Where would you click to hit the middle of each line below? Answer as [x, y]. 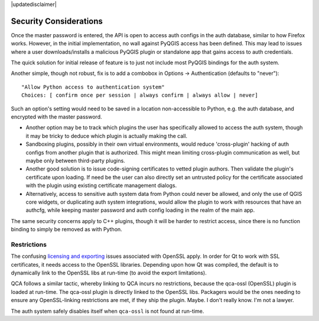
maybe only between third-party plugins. [75, 160]
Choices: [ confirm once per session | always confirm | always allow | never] [140, 95]
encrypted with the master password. [56, 117]
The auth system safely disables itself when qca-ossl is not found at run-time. [108, 311]
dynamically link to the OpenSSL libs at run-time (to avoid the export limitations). [109, 273]
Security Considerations [57, 21]
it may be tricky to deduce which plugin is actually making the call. [107, 136]
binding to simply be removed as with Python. [66, 230]
